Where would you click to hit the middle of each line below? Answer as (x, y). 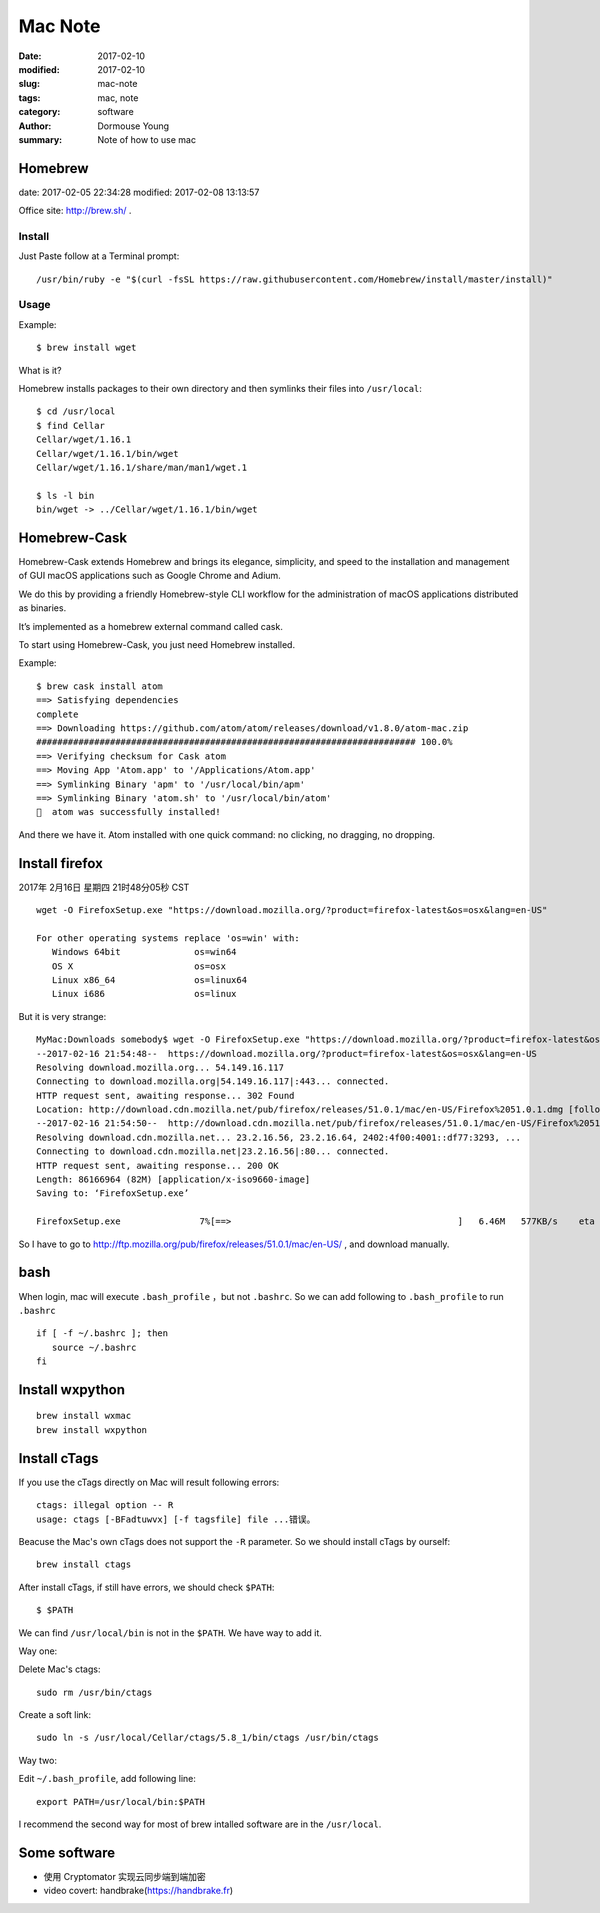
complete (57, 714)
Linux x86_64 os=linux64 (149, 979)
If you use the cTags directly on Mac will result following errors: (149, 1482)
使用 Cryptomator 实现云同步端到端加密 (125, 1876)
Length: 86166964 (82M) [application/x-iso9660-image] (173, 1179)
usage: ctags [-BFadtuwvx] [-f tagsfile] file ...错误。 (176, 1519)
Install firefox (61, 863)
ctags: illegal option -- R (105, 1505)
